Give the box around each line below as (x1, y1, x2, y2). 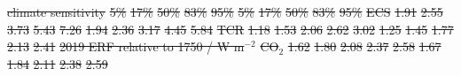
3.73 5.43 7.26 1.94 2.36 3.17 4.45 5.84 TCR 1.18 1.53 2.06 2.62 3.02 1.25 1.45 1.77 (7, 19, 454, 38)
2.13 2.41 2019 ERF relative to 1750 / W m (7, 37, 245, 56)
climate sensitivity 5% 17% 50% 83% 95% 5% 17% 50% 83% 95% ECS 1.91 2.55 (7, 3, 443, 20)
